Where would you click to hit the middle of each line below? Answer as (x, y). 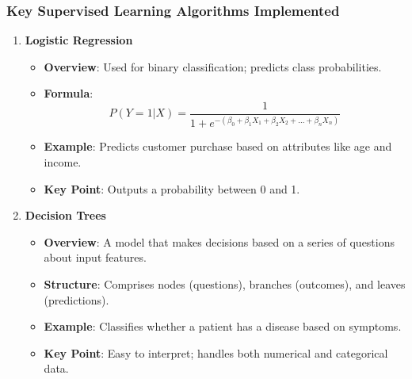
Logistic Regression (79, 40)
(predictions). (76, 299)
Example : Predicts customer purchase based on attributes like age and (218, 146)
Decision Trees (65, 215)
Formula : (69, 93)
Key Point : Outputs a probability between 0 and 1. (172, 188)
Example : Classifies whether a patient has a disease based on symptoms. (223, 326)
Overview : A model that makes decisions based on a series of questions (219, 241)
